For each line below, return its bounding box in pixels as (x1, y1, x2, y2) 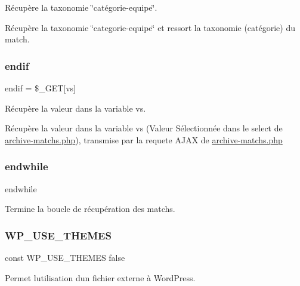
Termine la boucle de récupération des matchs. (5, 202, 175, 215)
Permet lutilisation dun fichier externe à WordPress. (5, 271, 196, 284)
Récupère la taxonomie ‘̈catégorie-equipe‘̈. (5, 1, 157, 13)
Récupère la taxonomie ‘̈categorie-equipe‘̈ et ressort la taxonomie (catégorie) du (5, 21, 296, 33)
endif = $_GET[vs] (5, 82, 76, 94)
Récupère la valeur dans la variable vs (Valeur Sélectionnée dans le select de (5, 122, 283, 134)
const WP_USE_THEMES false (5, 251, 125, 263)
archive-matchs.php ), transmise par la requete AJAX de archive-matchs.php (5, 133, 283, 146)
